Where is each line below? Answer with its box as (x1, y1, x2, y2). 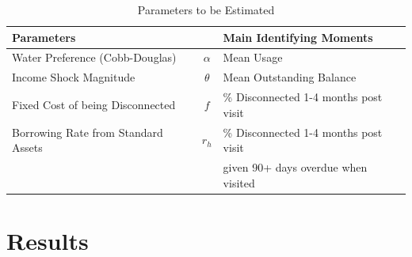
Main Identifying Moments (223, 28, 373, 45)
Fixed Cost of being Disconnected (12, 96, 176, 112)
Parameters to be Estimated (137, 2, 275, 17)
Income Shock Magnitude (12, 69, 135, 85)
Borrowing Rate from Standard (12, 123, 163, 140)
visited (223, 174, 255, 191)
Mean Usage (223, 49, 283, 66)
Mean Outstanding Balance (223, 69, 357, 85)
